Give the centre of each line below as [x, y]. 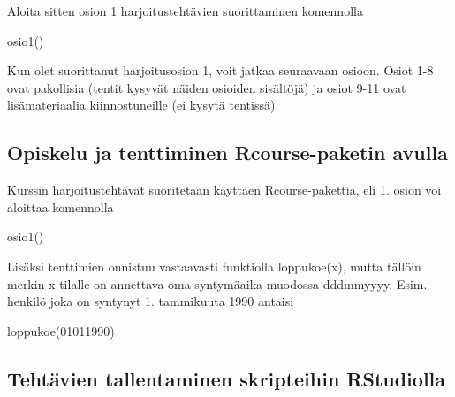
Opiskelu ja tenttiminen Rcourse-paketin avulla [227, 153]
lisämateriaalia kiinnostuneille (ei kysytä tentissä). [143, 105]
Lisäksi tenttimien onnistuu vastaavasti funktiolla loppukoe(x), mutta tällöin [214, 266]
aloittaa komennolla [61, 206]
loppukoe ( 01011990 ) [61, 330]
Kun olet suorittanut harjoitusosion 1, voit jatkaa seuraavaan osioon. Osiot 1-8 [220, 70]
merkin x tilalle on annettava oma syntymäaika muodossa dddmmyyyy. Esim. [217, 283]
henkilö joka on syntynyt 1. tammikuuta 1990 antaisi [151, 301]
